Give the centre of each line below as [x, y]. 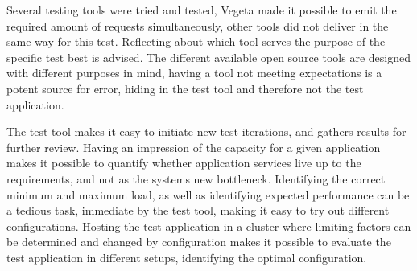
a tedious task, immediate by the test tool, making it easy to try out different [198, 210]
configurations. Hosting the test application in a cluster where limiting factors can [209, 226]
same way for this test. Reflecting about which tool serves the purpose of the [196, 41]
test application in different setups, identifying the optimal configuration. [187, 257]
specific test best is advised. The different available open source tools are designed [208, 57]
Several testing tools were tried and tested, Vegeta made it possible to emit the [202, 10]
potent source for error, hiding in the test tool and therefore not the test [185, 88]
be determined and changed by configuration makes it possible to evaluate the [199, 242]
